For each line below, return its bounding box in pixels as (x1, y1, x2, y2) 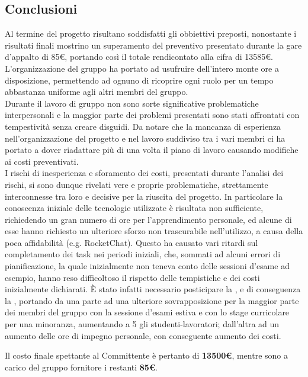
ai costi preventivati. (5, 155, 79, 167)
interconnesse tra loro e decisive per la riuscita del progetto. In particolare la (5, 190, 283, 202)
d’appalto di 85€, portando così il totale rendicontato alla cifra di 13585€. (5, 50, 273, 63)
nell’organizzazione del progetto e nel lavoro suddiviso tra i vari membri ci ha (5, 132, 285, 144)
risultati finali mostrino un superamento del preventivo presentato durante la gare (5, 39, 302, 51)
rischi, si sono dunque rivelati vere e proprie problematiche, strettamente (5, 178, 268, 190)
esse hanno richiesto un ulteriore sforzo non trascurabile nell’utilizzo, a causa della (5, 225, 303, 237)
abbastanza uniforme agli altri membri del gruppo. (5, 85, 188, 98)
